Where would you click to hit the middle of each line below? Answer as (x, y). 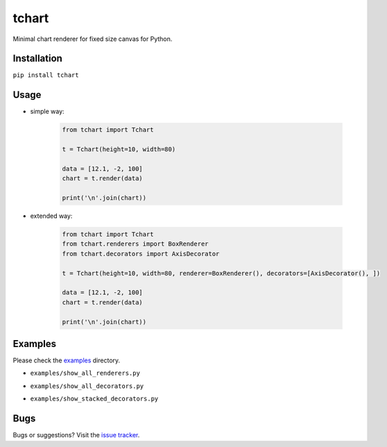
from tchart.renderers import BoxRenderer (135, 244)
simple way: (48, 112)
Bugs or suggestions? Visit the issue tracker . (76, 435)
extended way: (51, 216)
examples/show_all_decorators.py (87, 386)
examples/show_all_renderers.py (85, 373)
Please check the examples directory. (67, 360)
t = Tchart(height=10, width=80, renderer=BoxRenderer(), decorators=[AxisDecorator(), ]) (221, 273)
